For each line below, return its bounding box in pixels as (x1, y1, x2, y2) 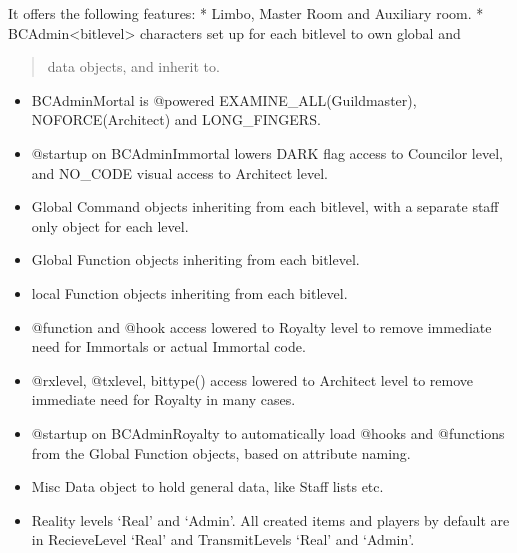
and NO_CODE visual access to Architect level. (31, 162, 328, 183)
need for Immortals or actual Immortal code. (31, 336, 306, 357)
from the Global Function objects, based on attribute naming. (31, 442, 411, 463)
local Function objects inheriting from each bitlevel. (31, 282, 348, 303)
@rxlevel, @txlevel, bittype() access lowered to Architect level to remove (31, 369, 474, 390)
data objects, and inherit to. (47, 56, 220, 77)
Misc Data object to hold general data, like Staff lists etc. (31, 476, 384, 497)
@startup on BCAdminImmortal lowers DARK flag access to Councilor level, (31, 142, 503, 163)
